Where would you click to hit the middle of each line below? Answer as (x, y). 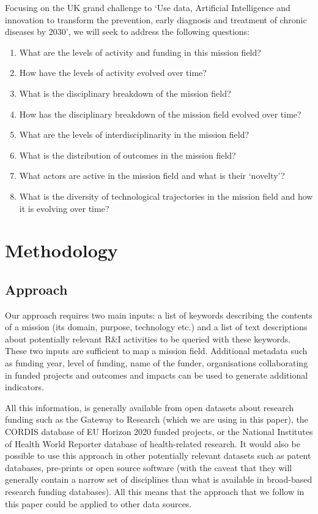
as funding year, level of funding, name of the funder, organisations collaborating (157, 363)
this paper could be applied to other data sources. (98, 503)
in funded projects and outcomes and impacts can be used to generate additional (157, 375)
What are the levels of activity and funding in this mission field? (140, 52)
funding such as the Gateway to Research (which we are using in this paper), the (157, 419)
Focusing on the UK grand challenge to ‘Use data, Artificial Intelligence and (148, 7)
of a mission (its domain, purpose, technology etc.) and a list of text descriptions (156, 327)
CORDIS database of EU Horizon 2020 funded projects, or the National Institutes (159, 432)
